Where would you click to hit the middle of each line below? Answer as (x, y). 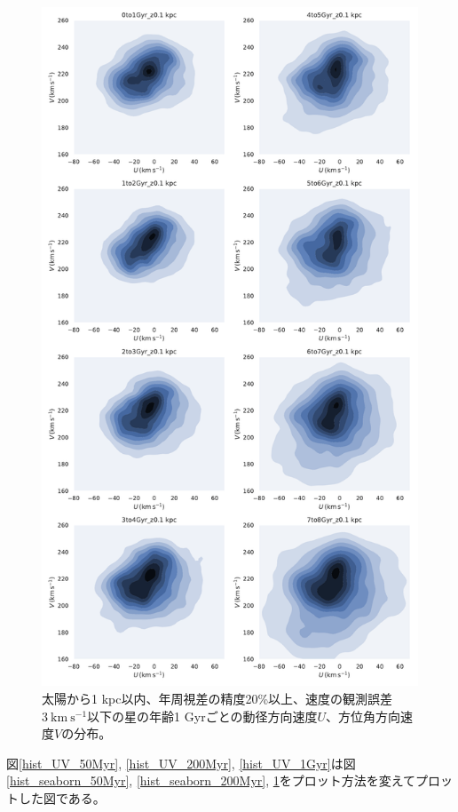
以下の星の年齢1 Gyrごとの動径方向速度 (202, 716)
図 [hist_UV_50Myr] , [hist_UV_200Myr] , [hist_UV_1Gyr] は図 (181, 763)
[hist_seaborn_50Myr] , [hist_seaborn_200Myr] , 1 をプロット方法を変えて (211, 780)
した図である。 (62, 797)
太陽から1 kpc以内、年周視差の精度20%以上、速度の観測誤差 (217, 698)
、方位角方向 (363, 716)
